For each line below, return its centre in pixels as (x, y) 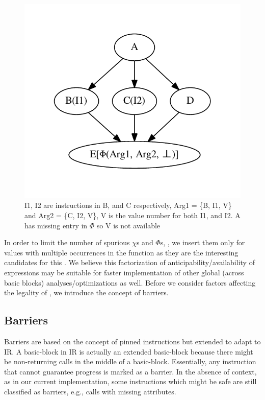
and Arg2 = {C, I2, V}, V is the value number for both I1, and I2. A (132, 215)
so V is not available (128, 225)
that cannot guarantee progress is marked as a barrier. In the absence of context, (130, 371)
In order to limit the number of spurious (67, 242)
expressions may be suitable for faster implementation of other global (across (124, 272)
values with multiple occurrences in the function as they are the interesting (121, 252)
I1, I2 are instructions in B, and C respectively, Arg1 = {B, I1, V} (128, 205)
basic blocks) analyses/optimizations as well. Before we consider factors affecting (130, 282)
